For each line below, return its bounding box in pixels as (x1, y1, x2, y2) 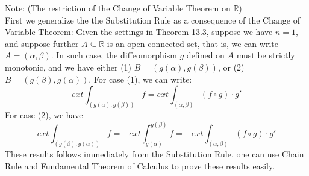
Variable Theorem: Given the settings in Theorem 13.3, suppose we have (5, 25, 273, 38)
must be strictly (236, 49, 295, 61)
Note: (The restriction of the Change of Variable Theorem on (5, 2, 231, 14)
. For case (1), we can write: (89, 72, 192, 85)
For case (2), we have (5, 108, 83, 121)
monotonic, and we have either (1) (5, 60, 132, 73)
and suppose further (5, 37, 79, 49)
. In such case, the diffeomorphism (51, 49, 177, 61)
